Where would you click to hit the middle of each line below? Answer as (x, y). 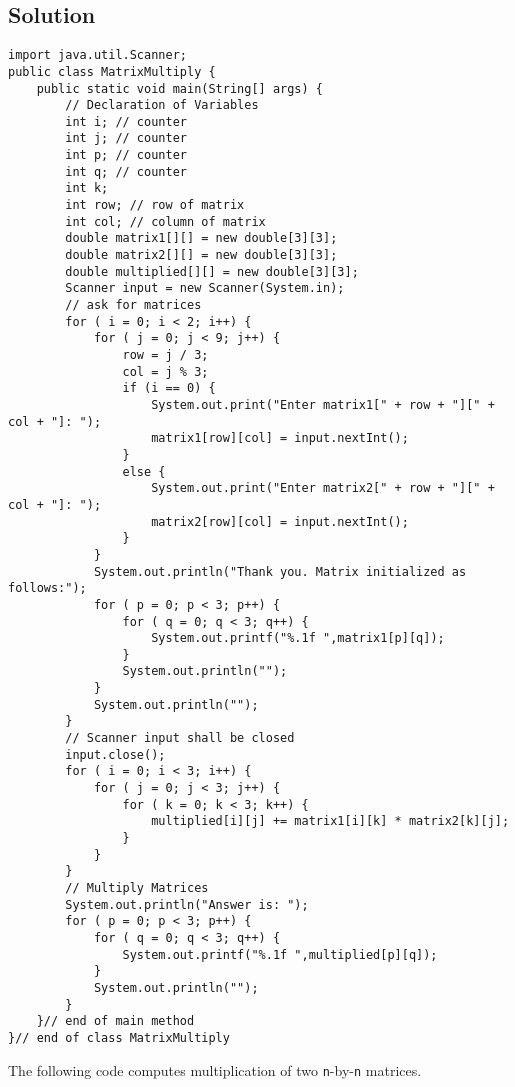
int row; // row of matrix (155, 205)
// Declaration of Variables (162, 105)
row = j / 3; (165, 355)
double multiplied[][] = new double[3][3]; (212, 271)
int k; (87, 188)
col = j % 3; (165, 371)
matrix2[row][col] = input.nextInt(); (280, 521)
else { (144, 471)
